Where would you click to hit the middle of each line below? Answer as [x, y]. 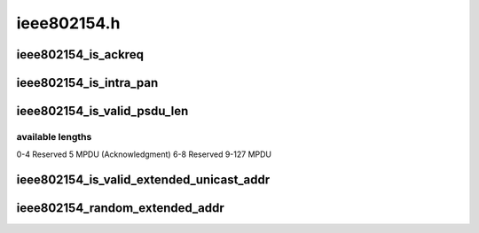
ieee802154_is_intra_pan [87, 83]
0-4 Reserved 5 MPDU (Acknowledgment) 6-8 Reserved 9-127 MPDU [144, 154]
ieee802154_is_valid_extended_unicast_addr [143, 180]
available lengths [54, 136]
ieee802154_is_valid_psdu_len [102, 111]
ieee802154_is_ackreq [80, 54]
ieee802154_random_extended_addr [121, 208]
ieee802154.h [68, 23]
